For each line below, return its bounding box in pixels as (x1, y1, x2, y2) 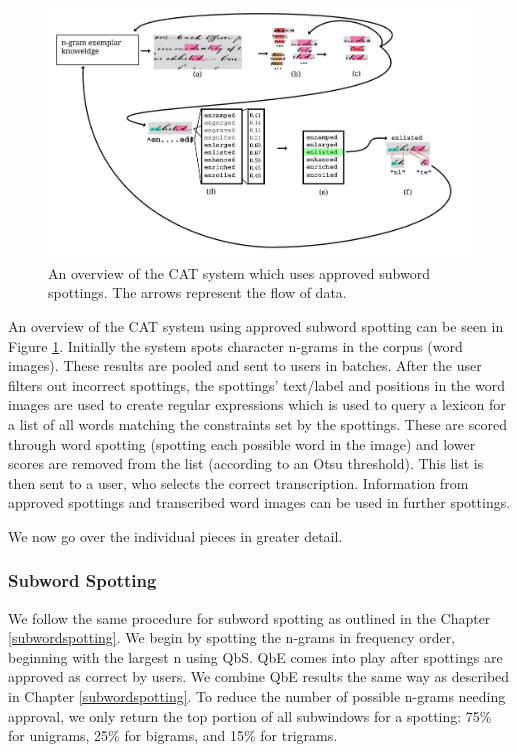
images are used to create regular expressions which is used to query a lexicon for (8, 394, 506, 415)
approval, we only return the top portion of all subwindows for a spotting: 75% (8, 705, 492, 726)
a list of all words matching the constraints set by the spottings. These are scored (8, 413, 507, 434)
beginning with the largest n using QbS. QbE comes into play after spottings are (8, 646, 503, 667)
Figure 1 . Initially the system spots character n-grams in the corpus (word (8, 335, 463, 356)
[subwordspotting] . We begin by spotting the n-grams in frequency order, (8, 627, 456, 648)
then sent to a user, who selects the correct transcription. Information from (8, 472, 469, 493)
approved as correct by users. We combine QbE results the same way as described (8, 666, 510, 687)
